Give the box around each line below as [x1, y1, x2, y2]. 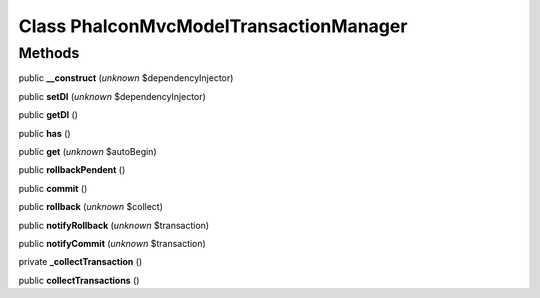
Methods [18, 44, 80, 62]
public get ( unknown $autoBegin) [18, 145, 157, 157]
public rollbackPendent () [18, 164, 126, 176]
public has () [18, 127, 71, 139]
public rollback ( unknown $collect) [18, 201, 164, 213]
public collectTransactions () [18, 274, 140, 286]
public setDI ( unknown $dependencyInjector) [18, 90, 207, 102]
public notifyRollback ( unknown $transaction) [18, 219, 210, 231]
